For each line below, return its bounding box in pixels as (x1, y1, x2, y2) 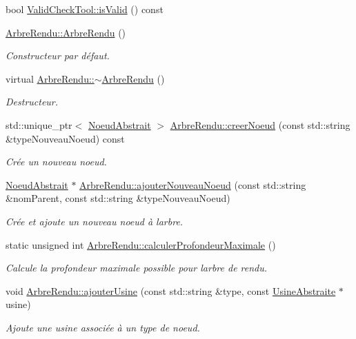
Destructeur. (6, 94, 59, 109)
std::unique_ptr (6, 117, 72, 132)
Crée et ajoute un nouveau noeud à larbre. (6, 214, 184, 228)
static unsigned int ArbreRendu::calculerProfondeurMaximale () (6, 237, 276, 251)
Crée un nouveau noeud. (6, 154, 107, 169)
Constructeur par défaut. (6, 48, 110, 63)
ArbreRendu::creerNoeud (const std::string (170, 117, 350, 132)
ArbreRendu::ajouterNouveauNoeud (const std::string (79, 177, 306, 192)
